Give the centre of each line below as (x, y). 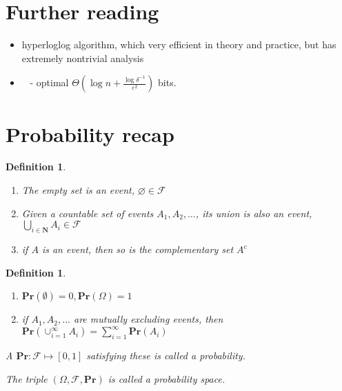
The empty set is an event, (78, 190)
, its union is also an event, (254, 213)
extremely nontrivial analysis (83, 58)
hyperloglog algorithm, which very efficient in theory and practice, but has (179, 44)
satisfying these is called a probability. (166, 355)
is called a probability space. (167, 378)
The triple (27, 378)
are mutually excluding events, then (148, 319)
